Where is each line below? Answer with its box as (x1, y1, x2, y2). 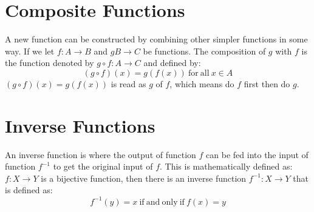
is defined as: (5, 184, 53, 196)
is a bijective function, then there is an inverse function (41, 171, 247, 184)
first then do (244, 77, 290, 90)
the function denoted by (5, 56, 94, 69)
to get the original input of (53, 160, 153, 173)
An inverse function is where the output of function (5, 148, 196, 161)
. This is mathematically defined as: (160, 160, 293, 173)
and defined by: (143, 56, 201, 69)
